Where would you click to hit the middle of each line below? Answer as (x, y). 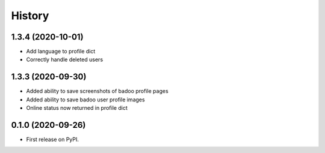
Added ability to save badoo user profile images (85, 100)
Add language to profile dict (61, 52)
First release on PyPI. (53, 139)
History (30, 16)
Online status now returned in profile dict (77, 108)
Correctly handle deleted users (65, 59)
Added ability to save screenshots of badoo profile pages (97, 91)
